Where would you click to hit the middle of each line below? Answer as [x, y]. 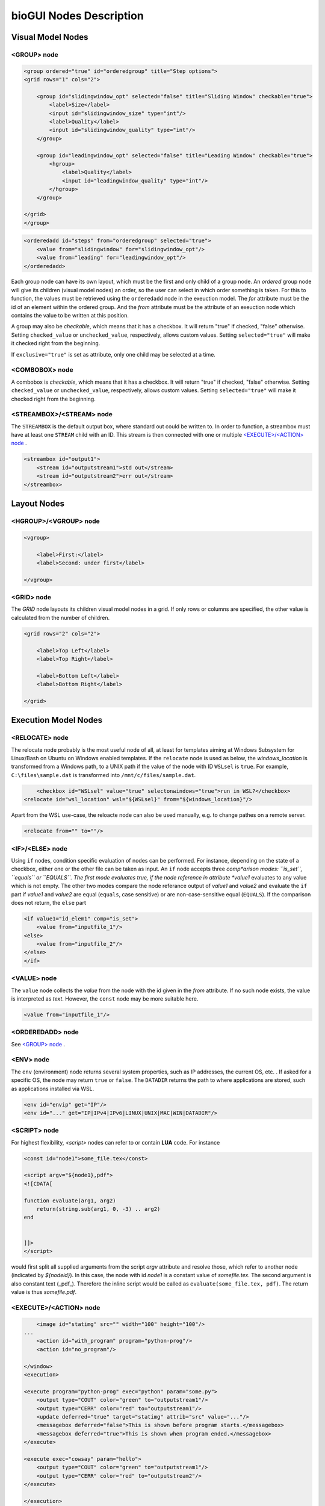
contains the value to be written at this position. [70, 316]
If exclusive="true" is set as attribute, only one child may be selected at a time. [113, 354]
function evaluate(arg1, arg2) [70, 1201]
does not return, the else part [49, 902]
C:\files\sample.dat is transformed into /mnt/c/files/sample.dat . [104, 775]
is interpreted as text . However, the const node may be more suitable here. [105, 998]
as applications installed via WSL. [53, 1089]
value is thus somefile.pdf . [44, 1292]
